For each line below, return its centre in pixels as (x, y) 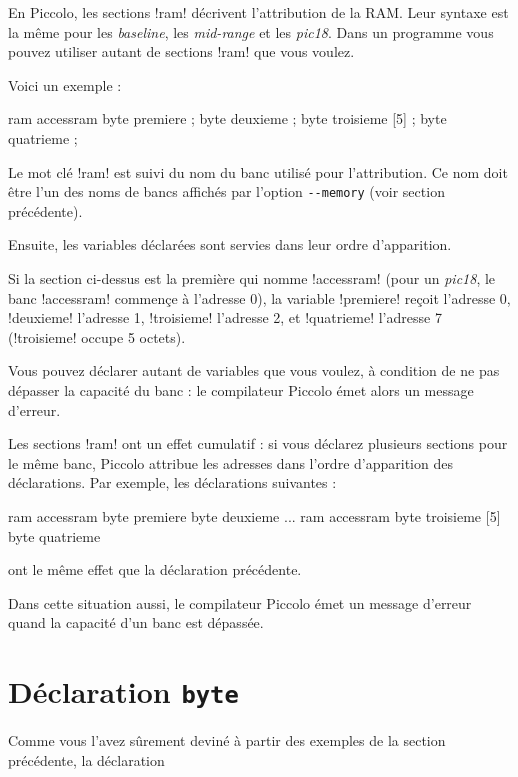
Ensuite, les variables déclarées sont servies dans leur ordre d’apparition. (230, 244)
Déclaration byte (123, 691)
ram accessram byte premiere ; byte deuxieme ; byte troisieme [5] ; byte (227, 118)
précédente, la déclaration (86, 759)
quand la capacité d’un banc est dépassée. (136, 622)
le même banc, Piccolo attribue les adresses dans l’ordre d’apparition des (230, 462)
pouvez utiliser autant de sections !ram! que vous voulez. (181, 51)
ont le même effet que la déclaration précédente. (155, 569)
